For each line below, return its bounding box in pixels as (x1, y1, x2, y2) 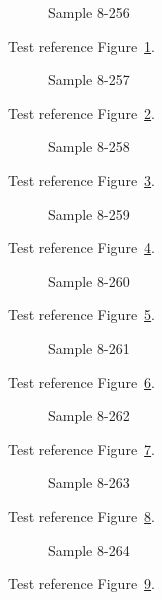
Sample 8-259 (48, 203, 130, 224)
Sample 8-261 (48, 337, 130, 358)
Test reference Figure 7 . (8, 438, 155, 459)
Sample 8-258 (48, 136, 130, 157)
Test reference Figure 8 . (8, 505, 155, 526)
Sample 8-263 (48, 472, 130, 493)
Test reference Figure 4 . (8, 237, 155, 258)
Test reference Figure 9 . (8, 573, 155, 594)
